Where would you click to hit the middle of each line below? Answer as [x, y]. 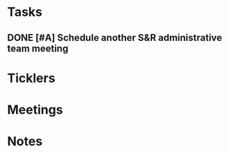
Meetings [35, 110]
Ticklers [31, 78]
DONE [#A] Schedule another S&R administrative [115, 38]
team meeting [38, 48]
